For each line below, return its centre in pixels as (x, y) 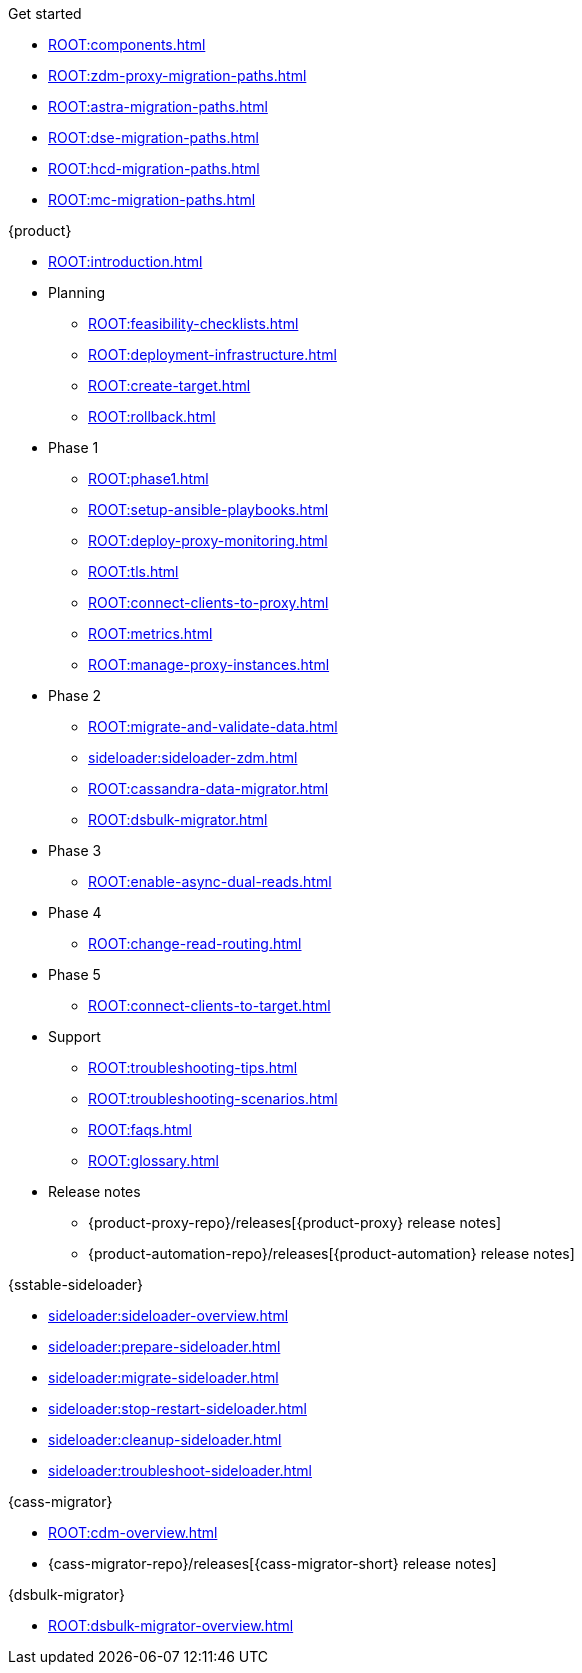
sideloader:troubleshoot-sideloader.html (180, 1470)
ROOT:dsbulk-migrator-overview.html (171, 1625)
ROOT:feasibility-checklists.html (193, 323)
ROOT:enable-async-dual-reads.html (210, 881)
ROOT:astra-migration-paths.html (158, 106)
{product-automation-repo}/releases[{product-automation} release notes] (331, 1253)
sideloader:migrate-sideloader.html (163, 1377)
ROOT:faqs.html (140, 1129)
